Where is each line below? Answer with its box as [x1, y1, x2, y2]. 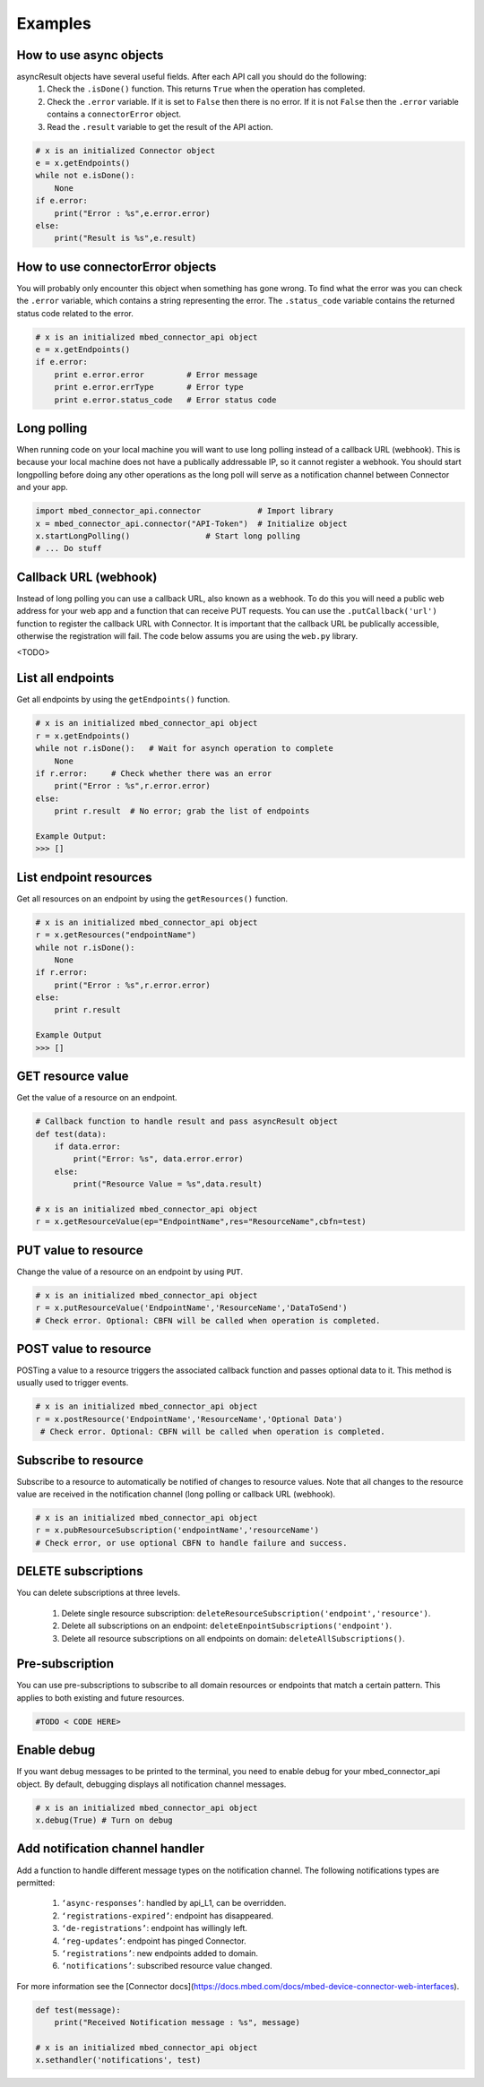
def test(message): [35, 2005, 121, 2015]
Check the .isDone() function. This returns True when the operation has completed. [47, 83, 366, 94]
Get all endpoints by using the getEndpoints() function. [16, 694, 230, 705]
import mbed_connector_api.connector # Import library [35, 506, 333, 516]
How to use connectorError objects [16, 259, 217, 274]
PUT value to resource [16, 1242, 143, 1258]
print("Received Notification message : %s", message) [54, 2017, 300, 2028]
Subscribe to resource [16, 1453, 143, 1468]
